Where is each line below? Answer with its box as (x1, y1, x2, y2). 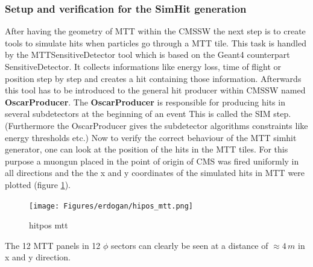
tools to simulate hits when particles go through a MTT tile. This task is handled (5, 36, 306, 49)
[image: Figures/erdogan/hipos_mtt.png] (29, 201, 194, 210)
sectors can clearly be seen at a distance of (111, 239, 268, 251)
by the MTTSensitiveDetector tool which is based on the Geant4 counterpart (5, 48, 290, 61)
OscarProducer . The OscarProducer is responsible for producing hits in (5, 95, 285, 108)
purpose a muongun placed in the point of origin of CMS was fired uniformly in (5, 154, 299, 167)
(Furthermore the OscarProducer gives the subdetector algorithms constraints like (5, 119, 308, 131)
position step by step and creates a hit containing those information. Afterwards (5, 72, 302, 84)
